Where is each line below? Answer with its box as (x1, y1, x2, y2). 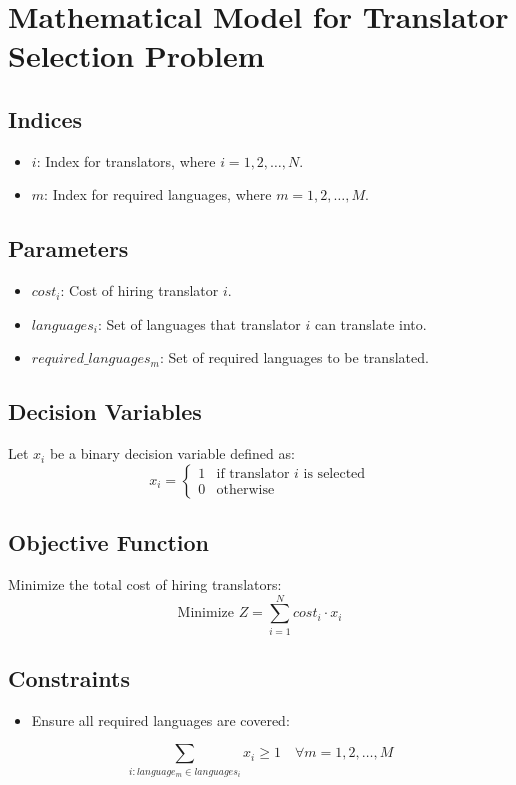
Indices (8, 103, 83, 134)
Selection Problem (8, 35, 265, 76)
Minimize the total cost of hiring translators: (8, 573, 282, 594)
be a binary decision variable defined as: (49, 443, 295, 464)
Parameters (8, 233, 129, 264)
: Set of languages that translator (97, 313, 301, 334)
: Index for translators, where (36, 150, 216, 171)
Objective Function (8, 527, 210, 558)
